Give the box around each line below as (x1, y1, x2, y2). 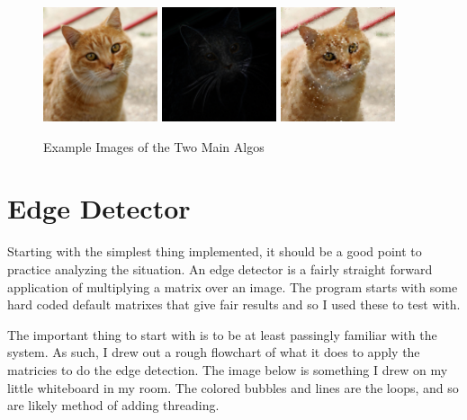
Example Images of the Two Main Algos (43, 137, 265, 156)
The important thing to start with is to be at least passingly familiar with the (7, 325, 437, 344)
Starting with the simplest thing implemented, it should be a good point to (7, 242, 422, 261)
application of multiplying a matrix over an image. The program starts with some (7, 277, 458, 296)
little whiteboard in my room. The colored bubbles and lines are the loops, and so (7, 378, 459, 397)
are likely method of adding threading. (7, 396, 220, 415)
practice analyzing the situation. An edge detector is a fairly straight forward (7, 259, 433, 278)
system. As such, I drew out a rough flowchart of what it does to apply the (7, 343, 420, 362)
